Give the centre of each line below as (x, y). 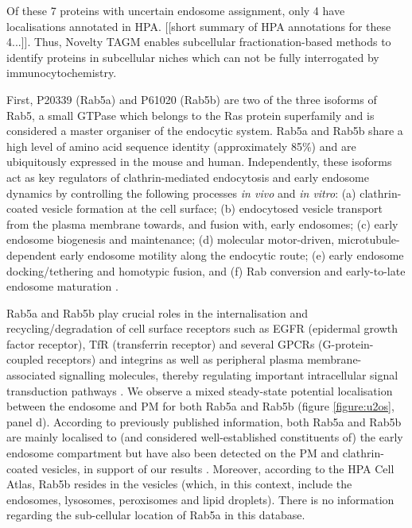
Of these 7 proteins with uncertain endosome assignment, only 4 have (176, 10)
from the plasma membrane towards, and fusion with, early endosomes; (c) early (202, 224)
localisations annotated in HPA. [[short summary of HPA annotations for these (199, 26)
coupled (25, 359)
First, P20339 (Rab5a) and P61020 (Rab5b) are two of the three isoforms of (192, 99)
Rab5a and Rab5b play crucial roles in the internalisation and (157, 312)
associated (31, 375)
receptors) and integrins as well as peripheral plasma (175, 359)
